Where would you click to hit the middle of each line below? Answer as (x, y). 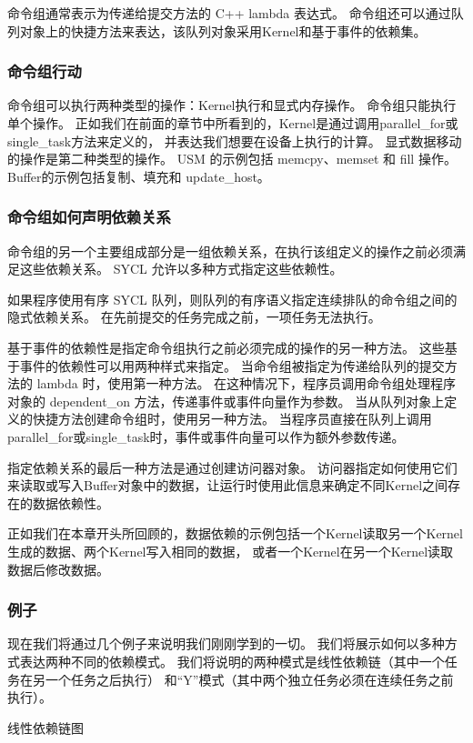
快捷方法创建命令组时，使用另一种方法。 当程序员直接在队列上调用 (232, 419)
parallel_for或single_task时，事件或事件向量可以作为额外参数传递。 (206, 436)
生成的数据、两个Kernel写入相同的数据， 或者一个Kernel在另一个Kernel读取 (231, 551)
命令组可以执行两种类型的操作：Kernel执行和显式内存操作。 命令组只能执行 (232, 105)
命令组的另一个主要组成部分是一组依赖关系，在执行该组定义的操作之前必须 (230, 251)
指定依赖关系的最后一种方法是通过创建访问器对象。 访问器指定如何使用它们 (232, 467)
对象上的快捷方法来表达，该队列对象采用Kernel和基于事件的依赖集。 (223, 30)
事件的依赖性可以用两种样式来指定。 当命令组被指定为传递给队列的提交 (232, 365)
